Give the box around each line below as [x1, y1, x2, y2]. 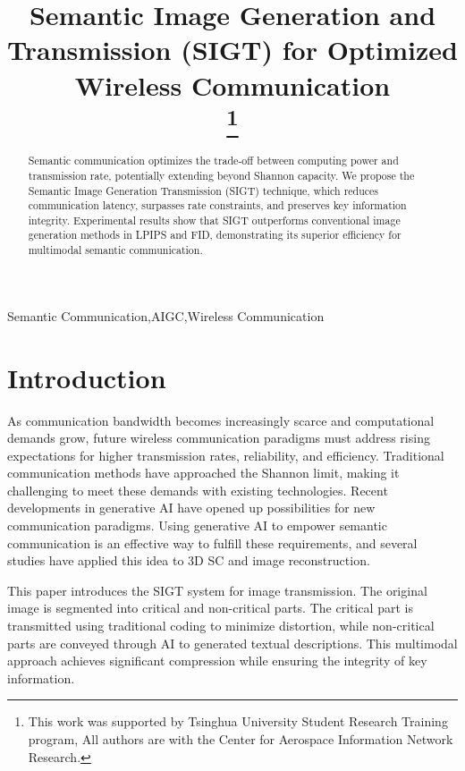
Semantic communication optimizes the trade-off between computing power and [28, 153, 399, 168]
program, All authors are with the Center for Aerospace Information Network [28, 730, 453, 749]
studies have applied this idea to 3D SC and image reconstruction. [7, 551, 370, 570]
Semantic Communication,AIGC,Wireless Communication [7, 306, 325, 325]
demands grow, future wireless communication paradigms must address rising [7, 428, 430, 447]
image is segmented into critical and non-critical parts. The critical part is [7, 598, 413, 617]
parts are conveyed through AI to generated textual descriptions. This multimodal [7, 633, 458, 652]
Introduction [7, 359, 166, 395]
